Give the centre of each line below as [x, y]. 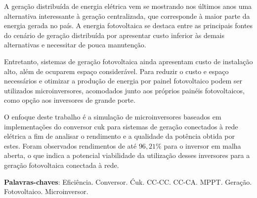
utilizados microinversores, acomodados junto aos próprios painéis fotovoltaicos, [124, 90]
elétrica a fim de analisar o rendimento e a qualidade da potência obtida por [119, 136]
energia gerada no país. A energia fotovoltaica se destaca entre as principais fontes [128, 25]
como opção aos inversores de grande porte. [70, 100]
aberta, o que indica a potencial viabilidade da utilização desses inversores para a [127, 155]
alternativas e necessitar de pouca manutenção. [75, 45]
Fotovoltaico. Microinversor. [46, 191]
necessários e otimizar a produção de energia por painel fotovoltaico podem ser [123, 81]
